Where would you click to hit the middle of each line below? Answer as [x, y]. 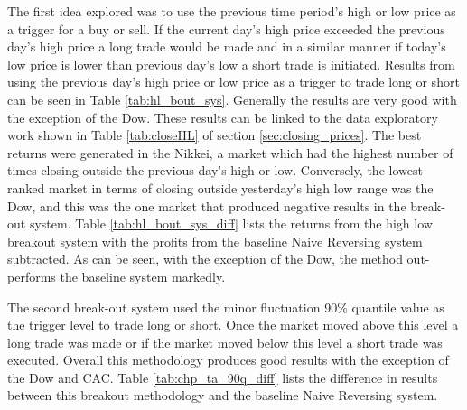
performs [32, 276]
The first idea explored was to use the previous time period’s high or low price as [232, 11]
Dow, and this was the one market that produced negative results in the [207, 205]
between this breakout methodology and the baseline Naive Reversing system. [223, 395]
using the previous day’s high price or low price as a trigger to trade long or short [233, 82]
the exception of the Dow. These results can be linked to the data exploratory [223, 117]
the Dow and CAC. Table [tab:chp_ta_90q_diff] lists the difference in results [223, 377]
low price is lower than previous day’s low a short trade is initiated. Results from [231, 64]
